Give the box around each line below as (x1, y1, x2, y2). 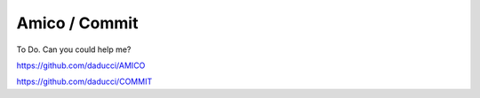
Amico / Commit (16, 13, 139, 33)
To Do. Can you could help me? (16, 44, 132, 55)
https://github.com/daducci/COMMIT (16, 76, 153, 87)
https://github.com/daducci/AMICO (16, 60, 146, 71)
